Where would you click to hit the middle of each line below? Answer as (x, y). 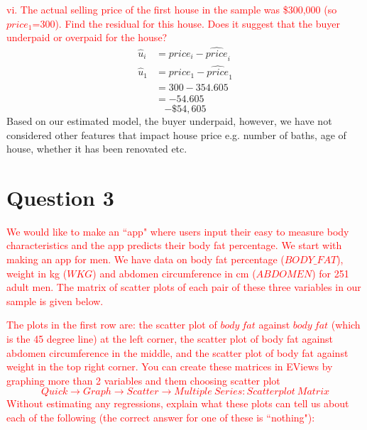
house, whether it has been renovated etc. (97, 149)
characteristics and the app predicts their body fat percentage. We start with (174, 245)
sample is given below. (55, 301)
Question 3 (60, 197)
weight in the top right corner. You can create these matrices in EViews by (170, 366)
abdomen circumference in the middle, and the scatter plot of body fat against (177, 352)
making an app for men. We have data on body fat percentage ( (146, 259)
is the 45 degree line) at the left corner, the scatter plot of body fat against (170, 338)
